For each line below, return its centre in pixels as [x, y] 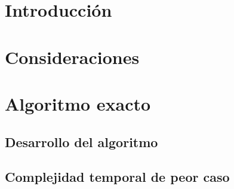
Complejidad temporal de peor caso [117, 177]
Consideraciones [72, 57]
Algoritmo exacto [78, 103]
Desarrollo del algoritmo [81, 141]
